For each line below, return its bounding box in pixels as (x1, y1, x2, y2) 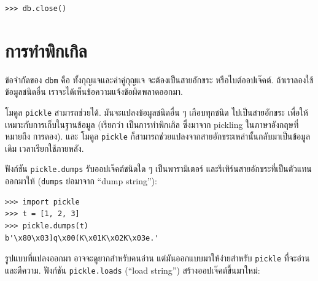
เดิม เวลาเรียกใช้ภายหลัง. (5, 141, 84, 154)
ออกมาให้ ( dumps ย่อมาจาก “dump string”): (5, 174, 157, 187)
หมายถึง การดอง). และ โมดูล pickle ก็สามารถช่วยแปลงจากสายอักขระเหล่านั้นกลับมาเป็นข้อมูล (5, 130, 311, 143)
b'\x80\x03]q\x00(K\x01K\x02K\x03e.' (5, 233, 159, 242)
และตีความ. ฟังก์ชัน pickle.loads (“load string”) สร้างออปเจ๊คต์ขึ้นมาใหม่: (5, 263, 260, 276)
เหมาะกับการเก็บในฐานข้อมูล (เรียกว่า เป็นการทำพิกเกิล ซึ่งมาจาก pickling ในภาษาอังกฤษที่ (5, 118, 299, 130)
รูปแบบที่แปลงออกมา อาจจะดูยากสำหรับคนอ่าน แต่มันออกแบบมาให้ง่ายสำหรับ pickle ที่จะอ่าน (5, 252, 310, 264)
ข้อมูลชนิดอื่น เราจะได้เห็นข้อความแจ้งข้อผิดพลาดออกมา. (5, 85, 183, 98)
